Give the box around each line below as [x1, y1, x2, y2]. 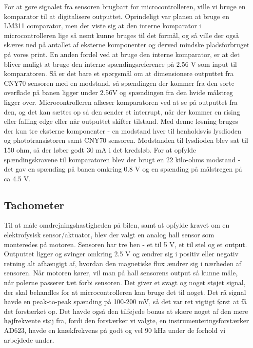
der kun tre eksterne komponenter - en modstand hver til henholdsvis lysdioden [4, 125, 242, 135]
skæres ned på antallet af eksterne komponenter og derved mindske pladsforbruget [4, 39, 250, 50]
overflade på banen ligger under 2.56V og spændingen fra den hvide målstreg [4, 87, 233, 97]
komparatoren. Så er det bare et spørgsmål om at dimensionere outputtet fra [4, 68, 234, 78]
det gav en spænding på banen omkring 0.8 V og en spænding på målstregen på [4, 164, 242, 174]
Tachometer [4, 197, 64, 212]
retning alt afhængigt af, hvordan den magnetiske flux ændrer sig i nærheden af [4, 258, 241, 268]
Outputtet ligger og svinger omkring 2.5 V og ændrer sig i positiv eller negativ [4, 249, 239, 259]
